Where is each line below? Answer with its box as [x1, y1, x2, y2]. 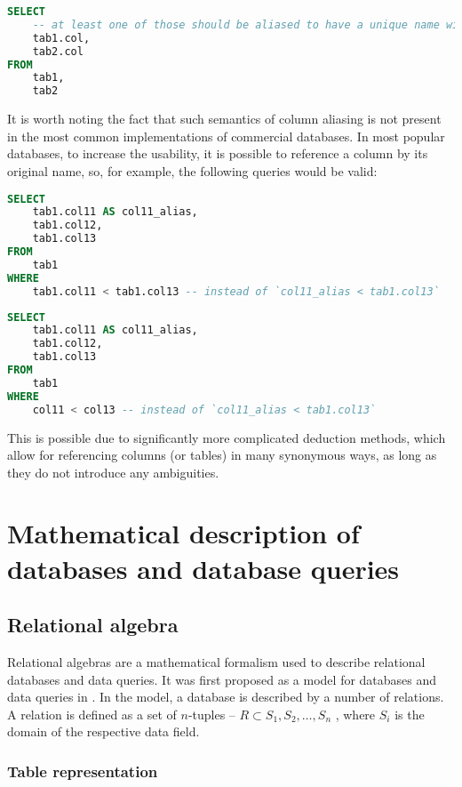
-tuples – [187, 704, 235, 723]
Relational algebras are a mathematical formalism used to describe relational [7, 653, 426, 671]
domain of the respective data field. [7, 722, 200, 741]
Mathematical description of [7, 515, 360, 551]
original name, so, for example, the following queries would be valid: [7, 161, 378, 180]
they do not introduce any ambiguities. [7, 462, 219, 481]
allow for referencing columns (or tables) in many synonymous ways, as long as [7, 446, 437, 464]
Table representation [7, 759, 158, 782]
